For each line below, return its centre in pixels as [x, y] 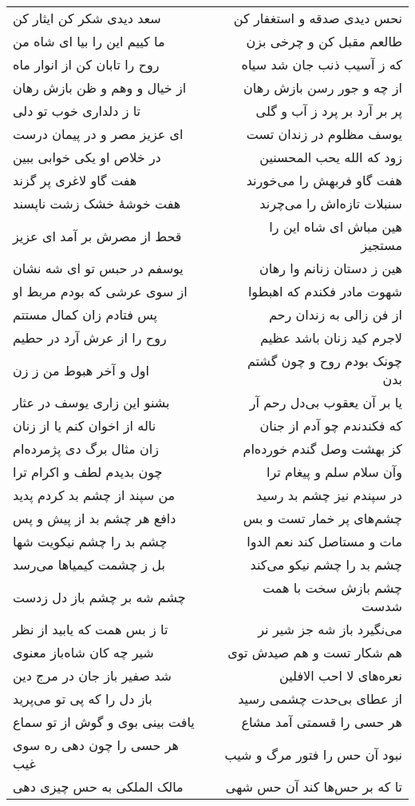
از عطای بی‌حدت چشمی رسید [320, 699]
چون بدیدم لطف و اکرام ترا [88, 472]
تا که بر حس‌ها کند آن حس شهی [314, 786]
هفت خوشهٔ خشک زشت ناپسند [97, 203]
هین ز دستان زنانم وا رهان [331, 268]
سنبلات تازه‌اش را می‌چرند [331, 203]
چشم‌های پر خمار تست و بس [322, 518]
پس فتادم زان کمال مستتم [85, 314]
